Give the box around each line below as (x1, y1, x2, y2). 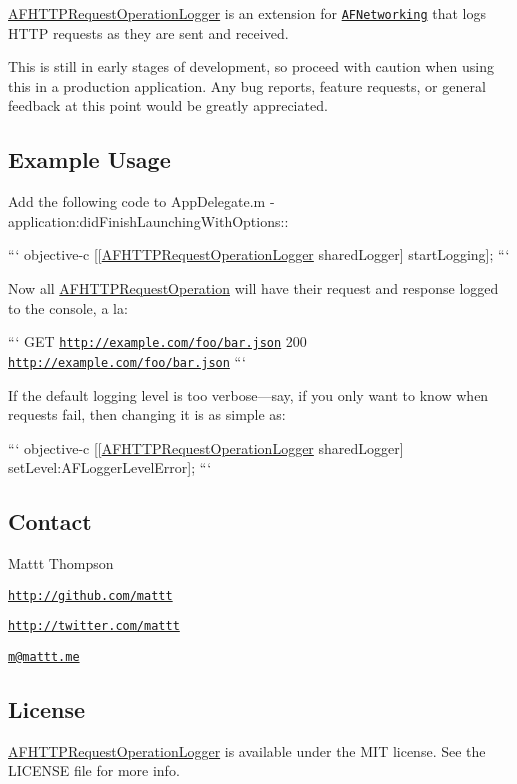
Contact (8, 506, 92, 537)
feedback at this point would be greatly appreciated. (8, 95, 328, 116)
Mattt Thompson (8, 553, 114, 574)
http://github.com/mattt (8, 588, 173, 603)
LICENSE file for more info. (8, 760, 180, 781)
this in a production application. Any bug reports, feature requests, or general (8, 75, 486, 96)
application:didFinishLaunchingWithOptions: (8, 210, 285, 231)
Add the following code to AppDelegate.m (8, 191, 266, 212)
